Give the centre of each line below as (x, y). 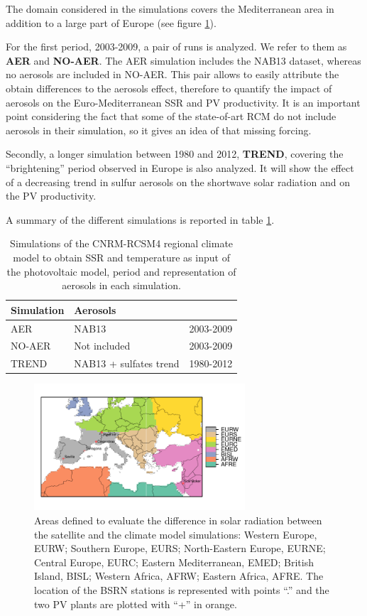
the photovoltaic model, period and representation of (121, 271)
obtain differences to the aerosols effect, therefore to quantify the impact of (169, 88)
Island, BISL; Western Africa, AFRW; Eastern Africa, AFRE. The (179, 576)
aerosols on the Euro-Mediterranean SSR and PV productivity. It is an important (183, 102)
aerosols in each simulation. (121, 285)
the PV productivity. (51, 196)
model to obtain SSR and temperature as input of (121, 257)
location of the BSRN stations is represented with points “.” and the (182, 589)
